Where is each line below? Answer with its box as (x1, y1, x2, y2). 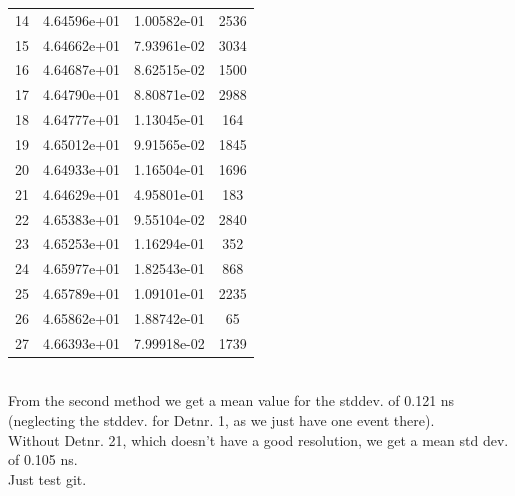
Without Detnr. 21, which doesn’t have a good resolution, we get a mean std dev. (8, 429, 509, 450)
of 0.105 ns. (8, 449, 78, 470)
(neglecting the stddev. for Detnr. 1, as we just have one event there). (8, 410, 435, 430)
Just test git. (8, 468, 87, 489)
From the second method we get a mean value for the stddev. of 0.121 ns (8, 390, 455, 411)
